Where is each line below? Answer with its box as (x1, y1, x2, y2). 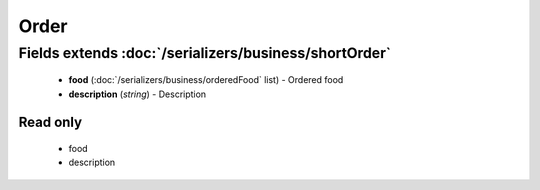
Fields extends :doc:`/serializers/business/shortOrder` (18, 44, 392, 62)
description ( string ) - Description (68, 88, 207, 100)
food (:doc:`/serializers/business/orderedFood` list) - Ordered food (68, 74, 344, 86)
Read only (18, 114, 83, 131)
